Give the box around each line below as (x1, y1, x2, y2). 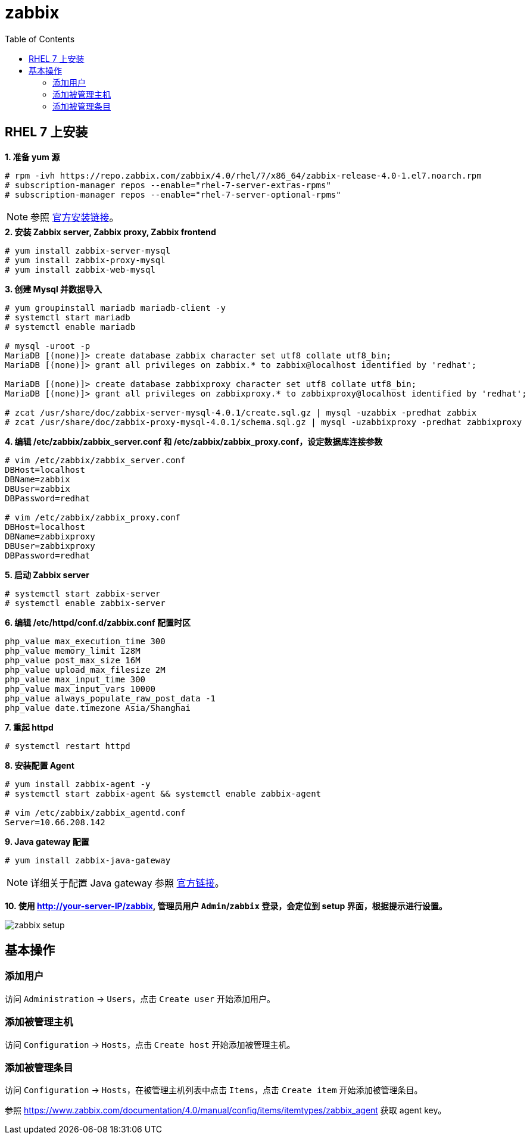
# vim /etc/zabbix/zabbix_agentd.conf (5, 807, 186, 817)
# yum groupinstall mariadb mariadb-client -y (5, 302, 226, 313)
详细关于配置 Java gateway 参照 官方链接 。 (30, 876, 225, 889)
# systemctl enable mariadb (5, 322, 136, 332)
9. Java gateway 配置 (5, 836, 89, 847)
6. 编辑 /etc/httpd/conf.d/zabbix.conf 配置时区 (5, 617, 191, 628)
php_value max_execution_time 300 (5, 636, 166, 646)
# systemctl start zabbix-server (5, 588, 161, 598)
